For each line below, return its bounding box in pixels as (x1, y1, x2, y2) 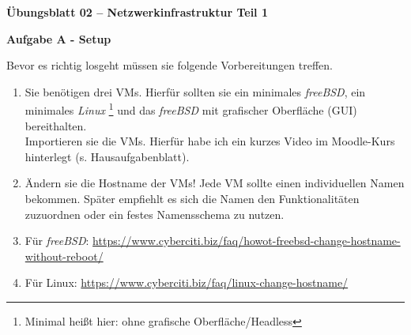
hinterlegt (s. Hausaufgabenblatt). (25, 148, 190, 164)
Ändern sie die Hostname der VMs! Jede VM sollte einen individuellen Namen (25, 175, 405, 191)
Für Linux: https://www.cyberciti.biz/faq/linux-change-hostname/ (25, 274, 349, 291)
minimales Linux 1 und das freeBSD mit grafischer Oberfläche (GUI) (25, 100, 357, 119)
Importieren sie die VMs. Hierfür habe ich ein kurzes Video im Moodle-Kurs (25, 133, 395, 149)
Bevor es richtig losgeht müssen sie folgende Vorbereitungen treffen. (6, 57, 333, 73)
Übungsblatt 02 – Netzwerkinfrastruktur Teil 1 (6, 4, 268, 20)
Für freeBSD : (25, 232, 89, 249)
